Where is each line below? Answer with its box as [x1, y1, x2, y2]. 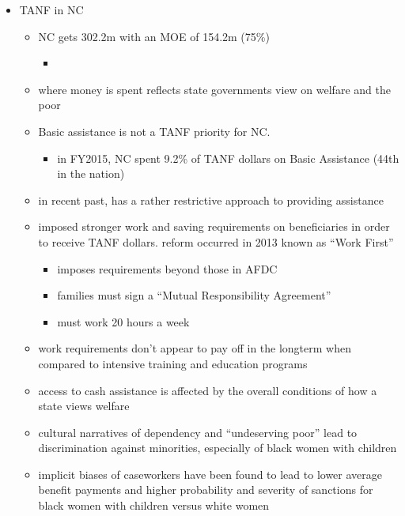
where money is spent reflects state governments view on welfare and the [38, 81, 391, 97]
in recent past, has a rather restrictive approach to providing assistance [38, 191, 384, 208]
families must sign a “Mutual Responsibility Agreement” [57, 287, 331, 303]
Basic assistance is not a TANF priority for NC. [38, 122, 271, 139]
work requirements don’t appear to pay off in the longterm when [38, 340, 351, 356]
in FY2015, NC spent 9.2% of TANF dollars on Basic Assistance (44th [57, 149, 399, 166]
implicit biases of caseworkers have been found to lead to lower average [38, 465, 382, 482]
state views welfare [38, 397, 130, 414]
